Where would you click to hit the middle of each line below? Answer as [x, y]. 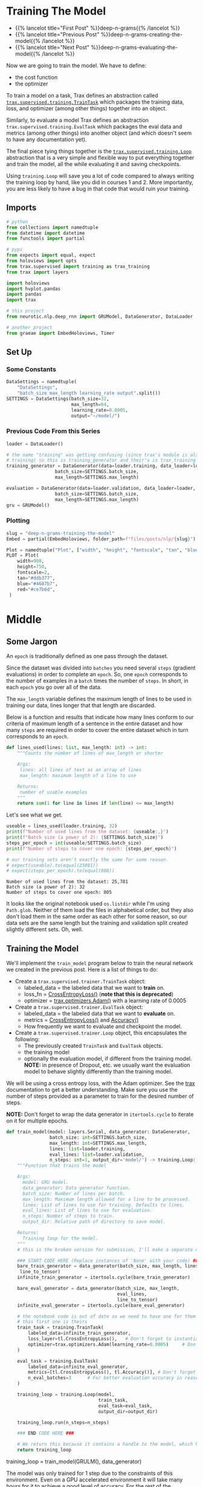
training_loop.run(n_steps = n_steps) [63, 1422]
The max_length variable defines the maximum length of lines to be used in [99, 699]
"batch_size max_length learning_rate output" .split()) [89, 393]
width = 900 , [31, 561]
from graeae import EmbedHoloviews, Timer [60, 333]
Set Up [19, 352]
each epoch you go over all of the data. [54, 687]
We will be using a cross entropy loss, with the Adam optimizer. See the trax [101, 1083]
